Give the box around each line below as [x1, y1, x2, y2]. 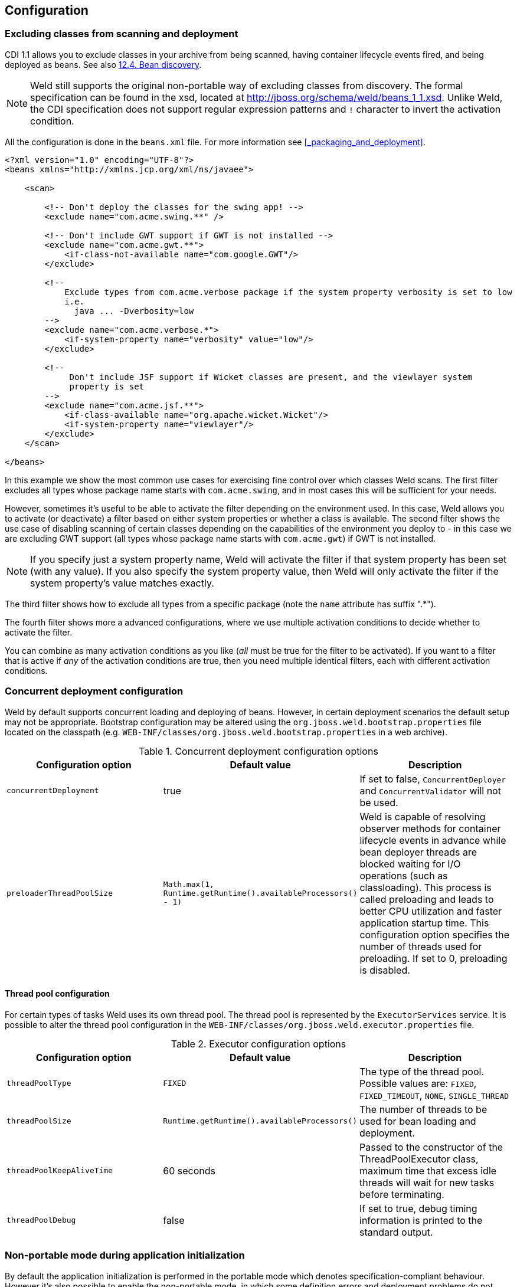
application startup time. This [359, 916, 489, 929]
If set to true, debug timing [359, 1202, 477, 1214]
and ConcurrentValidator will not [359, 784, 501, 797]
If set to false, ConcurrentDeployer [359, 772, 506, 785]
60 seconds [163, 1164, 216, 1177]
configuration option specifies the [359, 928, 510, 941]
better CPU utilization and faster [359, 905, 502, 917]
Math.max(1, [163, 880, 214, 889]
